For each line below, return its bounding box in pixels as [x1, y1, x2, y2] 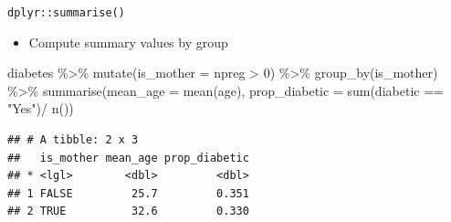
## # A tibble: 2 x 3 [7, 133, 139, 147]
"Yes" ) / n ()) [7, 99, 74, 118]
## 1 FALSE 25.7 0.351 [7, 186, 249, 200]
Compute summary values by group [28, 32, 228, 51]
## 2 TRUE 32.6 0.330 [7, 205, 249, 218]
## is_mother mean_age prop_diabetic [7, 151, 249, 164]
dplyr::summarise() [7, 6, 125, 19]
